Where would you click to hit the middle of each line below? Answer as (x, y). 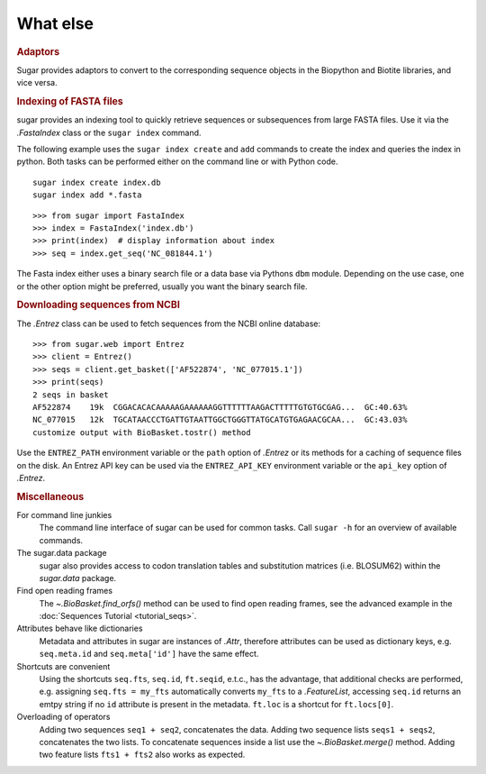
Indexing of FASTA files (70, 101)
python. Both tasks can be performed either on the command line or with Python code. (177, 161)
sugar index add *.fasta (87, 195)
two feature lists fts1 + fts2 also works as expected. (142, 755)
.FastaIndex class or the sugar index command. (109, 132)
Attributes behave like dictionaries (80, 628)
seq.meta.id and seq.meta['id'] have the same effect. (149, 654)
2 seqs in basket (71, 395)
